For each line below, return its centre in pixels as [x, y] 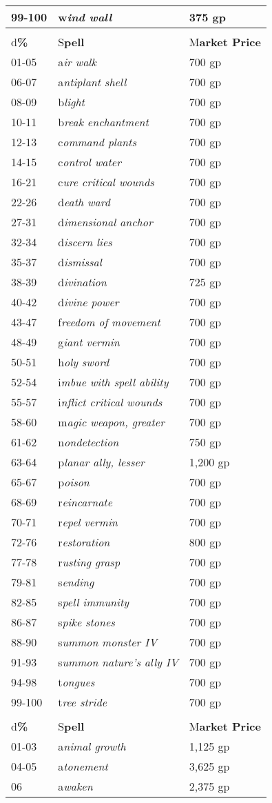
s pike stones [86, 622]
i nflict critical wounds [110, 402]
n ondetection [88, 442]
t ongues [76, 682]
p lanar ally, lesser [101, 462]
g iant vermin [89, 342]
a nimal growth [92, 746]
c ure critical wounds [106, 182]
